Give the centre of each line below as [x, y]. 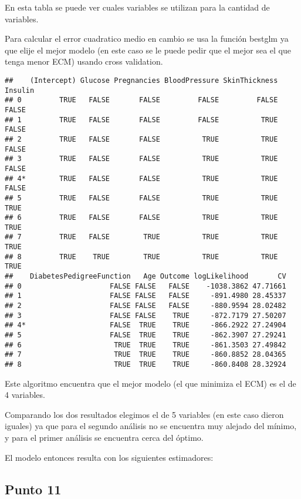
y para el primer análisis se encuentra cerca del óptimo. [104, 438]
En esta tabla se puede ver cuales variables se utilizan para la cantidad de [137, 7]
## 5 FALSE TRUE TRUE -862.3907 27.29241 [146, 335]
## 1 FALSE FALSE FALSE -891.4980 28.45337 [146, 296]
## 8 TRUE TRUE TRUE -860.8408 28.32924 [146, 364]
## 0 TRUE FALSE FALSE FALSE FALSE [141, 100]
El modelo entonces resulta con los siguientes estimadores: [109, 457]
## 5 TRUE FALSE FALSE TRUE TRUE [141, 198]
